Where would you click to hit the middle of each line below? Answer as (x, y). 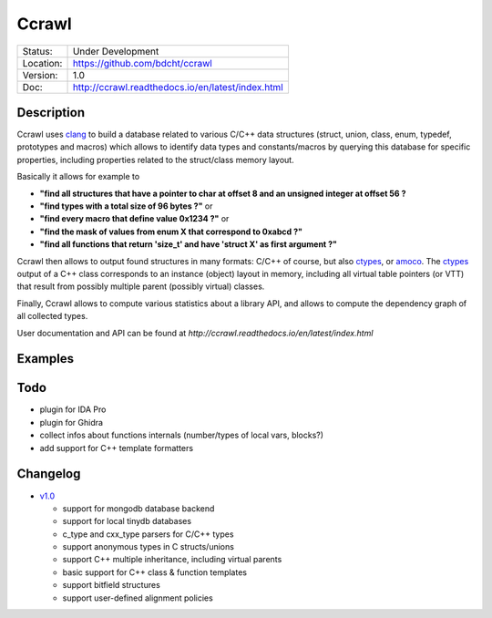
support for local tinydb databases (127, 521)
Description (51, 113)
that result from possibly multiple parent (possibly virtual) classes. (141, 286)
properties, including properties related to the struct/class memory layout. (156, 160)
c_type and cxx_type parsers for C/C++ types (148, 534)
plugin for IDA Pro (73, 409)
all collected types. (52, 316)
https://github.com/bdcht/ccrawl (143, 63)
